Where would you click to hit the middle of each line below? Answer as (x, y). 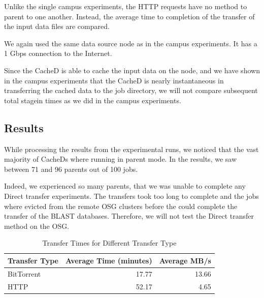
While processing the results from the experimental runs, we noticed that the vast (131, 149)
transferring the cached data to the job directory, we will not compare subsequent (131, 90)
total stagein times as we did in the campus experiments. (93, 100)
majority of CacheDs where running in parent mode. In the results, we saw (121, 159)
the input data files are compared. (57, 26)
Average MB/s (185, 260)
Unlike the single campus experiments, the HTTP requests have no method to (126, 6)
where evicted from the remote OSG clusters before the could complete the (121, 206)
